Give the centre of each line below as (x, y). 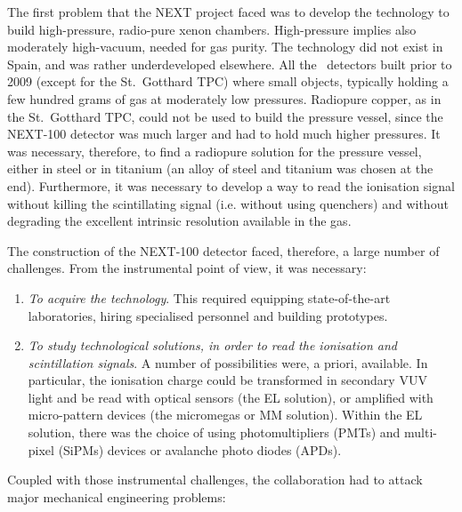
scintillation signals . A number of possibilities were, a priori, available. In (228, 362)
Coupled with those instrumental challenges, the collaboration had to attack (215, 480)
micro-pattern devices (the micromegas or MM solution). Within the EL (225, 415)
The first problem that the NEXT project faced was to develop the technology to (228, 12)
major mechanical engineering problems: (117, 496)
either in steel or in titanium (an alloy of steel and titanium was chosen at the (220, 168)
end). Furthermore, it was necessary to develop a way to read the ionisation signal (231, 185)
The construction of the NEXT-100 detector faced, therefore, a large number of (223, 250)
